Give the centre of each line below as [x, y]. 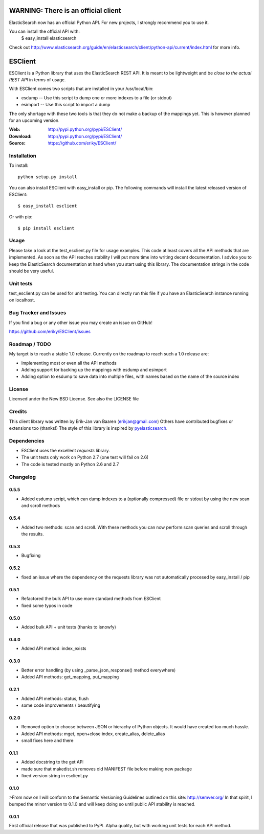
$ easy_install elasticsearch [49, 38]
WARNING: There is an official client [65, 11]
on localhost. [22, 300]
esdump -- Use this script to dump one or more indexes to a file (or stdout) [97, 97]
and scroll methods [41, 506]
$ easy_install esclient [47, 206]
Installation [23, 156]
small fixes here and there [47, 741]
